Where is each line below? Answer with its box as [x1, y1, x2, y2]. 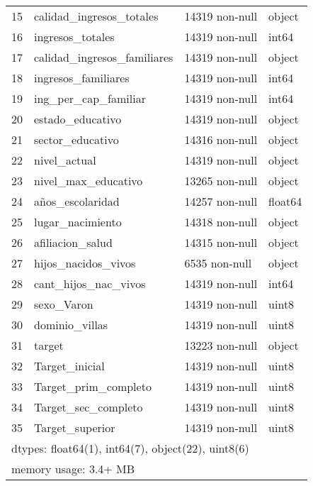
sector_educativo [34, 131, 119, 148]
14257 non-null [184, 193, 258, 209]
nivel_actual [34, 152, 96, 168]
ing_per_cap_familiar [34, 90, 146, 106]
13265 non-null [184, 172, 258, 189]
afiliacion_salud [34, 234, 113, 250]
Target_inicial [34, 358, 105, 374]
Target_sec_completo [34, 399, 143, 415]
